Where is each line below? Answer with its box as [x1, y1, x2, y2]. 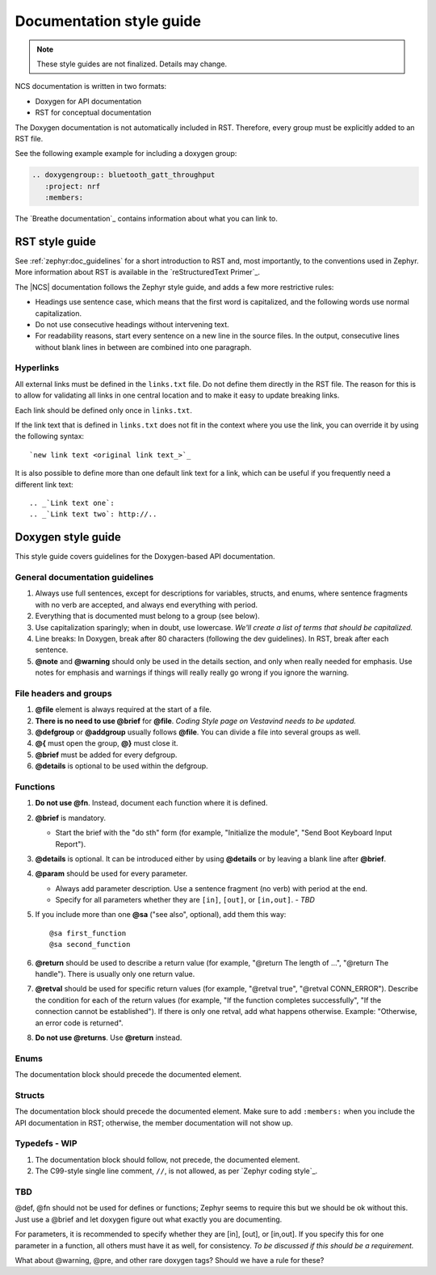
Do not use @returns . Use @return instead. [35, 1033, 182, 1042]
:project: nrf [44, 182, 101, 191]
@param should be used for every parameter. [35, 869, 188, 878]
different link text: [15, 479, 74, 489]
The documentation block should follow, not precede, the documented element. [35, 1155, 300, 1164]
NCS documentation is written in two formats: [15, 82, 167, 91]
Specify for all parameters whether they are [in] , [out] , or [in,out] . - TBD [55, 895, 315, 905]
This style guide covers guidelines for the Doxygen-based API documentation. [15, 552, 275, 562]
